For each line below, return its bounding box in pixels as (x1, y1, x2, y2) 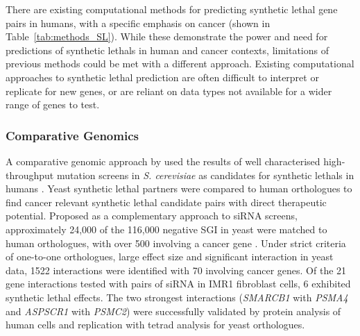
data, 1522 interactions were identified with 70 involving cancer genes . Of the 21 (6, 262, 347, 277)
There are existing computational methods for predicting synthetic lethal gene (6, 2, 338, 16)
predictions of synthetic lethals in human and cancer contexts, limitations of (6, 42, 329, 57)
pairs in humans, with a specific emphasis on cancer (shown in (6, 15, 271, 30)
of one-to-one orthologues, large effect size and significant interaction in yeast (6, 249, 334, 264)
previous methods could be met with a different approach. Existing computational (6, 56, 354, 71)
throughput (6, 167, 54, 182)
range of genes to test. (6, 97, 100, 112)
